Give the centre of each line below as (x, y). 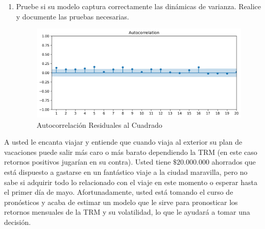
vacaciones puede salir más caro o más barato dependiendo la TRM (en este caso (131, 152)
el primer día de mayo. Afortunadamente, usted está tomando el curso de (119, 192)
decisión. (18, 222)
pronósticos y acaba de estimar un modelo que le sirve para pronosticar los (121, 202)
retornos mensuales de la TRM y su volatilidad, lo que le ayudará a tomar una (127, 212)
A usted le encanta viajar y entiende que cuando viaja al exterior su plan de (123, 142)
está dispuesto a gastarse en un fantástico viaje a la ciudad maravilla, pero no (126, 172)
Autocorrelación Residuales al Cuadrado (99, 124)
